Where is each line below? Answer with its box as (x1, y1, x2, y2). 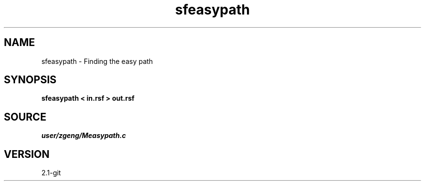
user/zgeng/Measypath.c (41, 131, 126, 140)
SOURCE (4, 110, 47, 123)
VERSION (4, 148, 50, 160)
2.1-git (41, 169, 61, 177)
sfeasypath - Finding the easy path (41, 57, 153, 65)
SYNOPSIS (4, 74, 57, 86)
